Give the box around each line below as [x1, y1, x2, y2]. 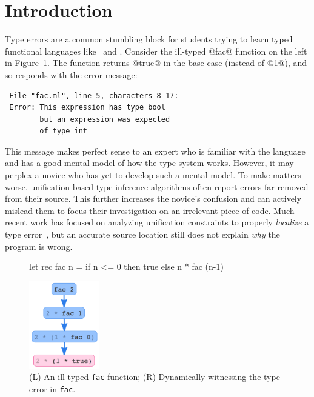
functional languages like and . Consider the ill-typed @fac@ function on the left [5, 44, 307, 57]
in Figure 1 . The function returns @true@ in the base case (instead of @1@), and [5, 56, 307, 69]
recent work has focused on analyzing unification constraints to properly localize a [5, 216, 309, 229]
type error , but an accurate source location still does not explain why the [5, 228, 280, 241]
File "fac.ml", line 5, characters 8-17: [9, 91, 179, 100]
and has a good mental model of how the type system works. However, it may [5, 156, 294, 169]
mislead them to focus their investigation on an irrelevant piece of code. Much [5, 204, 295, 216]
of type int [39, 127, 88, 136]
